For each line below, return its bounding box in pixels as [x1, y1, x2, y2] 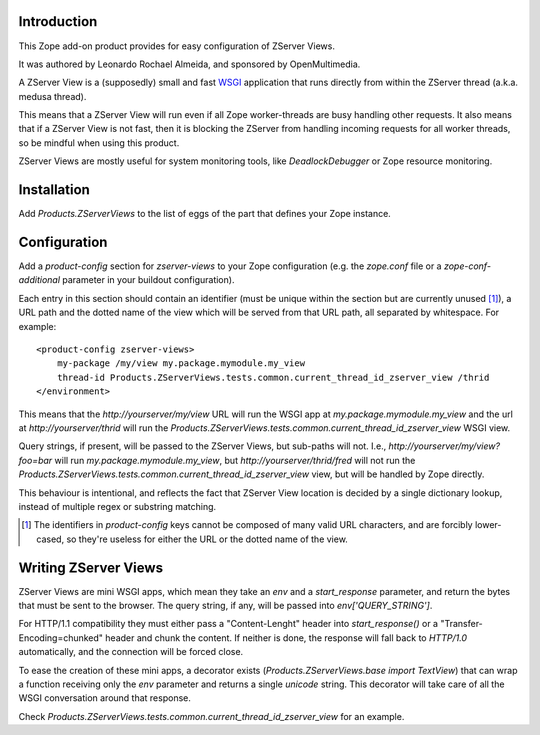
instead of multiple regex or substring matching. [18, 500, 217, 512]
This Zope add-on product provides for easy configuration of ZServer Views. [18, 40, 335, 52]
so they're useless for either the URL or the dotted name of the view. [66, 533, 349, 545]
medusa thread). [18, 90, 87, 102]
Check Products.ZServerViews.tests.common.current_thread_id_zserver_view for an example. [18, 710, 405, 722]
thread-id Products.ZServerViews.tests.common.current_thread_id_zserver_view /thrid [56, 371, 490, 383]
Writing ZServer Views [18, 559, 164, 576]
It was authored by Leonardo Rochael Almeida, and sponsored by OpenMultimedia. [18, 58, 361, 70]
